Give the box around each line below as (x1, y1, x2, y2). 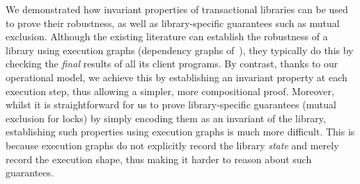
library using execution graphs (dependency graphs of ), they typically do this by (6, 42, 354, 57)
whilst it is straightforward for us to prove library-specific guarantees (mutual (6, 97, 336, 112)
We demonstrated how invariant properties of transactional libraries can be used (6, 2, 348, 16)
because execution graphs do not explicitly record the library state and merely (6, 137, 339, 152)
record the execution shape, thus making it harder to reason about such (6, 151, 312, 166)
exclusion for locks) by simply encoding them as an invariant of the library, (6, 110, 326, 125)
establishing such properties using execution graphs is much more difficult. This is (6, 124, 355, 139)
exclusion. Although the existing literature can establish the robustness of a (6, 29, 328, 44)
